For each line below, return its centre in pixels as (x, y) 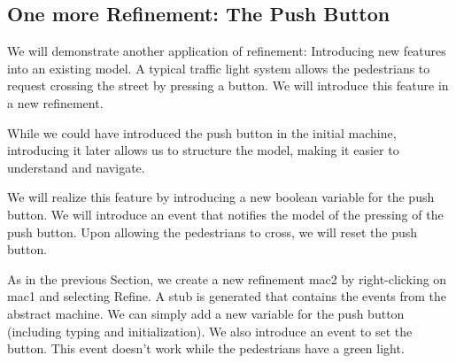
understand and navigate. (76, 167)
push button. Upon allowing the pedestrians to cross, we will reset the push (213, 232)
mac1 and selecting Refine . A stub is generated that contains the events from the (227, 296)
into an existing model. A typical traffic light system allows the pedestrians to (219, 68)
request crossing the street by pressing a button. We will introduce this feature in (228, 85)
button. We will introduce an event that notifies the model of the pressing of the (225, 214)
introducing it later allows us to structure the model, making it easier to (203, 150)
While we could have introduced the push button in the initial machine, (202, 132)
